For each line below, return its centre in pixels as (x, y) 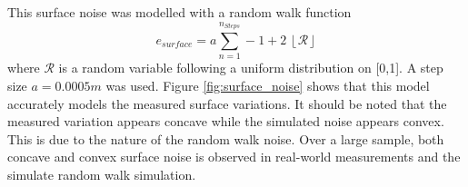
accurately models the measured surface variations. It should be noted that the (227, 103)
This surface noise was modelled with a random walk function (179, 12)
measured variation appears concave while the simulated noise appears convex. (226, 121)
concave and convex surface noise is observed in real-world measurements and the (234, 157)
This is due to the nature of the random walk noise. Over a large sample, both (226, 138)
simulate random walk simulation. (102, 174)
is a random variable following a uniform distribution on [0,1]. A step (251, 68)
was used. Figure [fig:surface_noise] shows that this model (268, 85)
